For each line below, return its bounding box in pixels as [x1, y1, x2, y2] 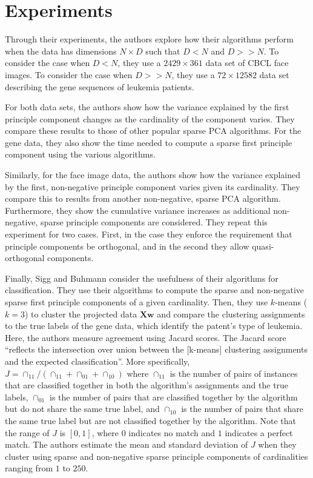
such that [145, 44, 180, 57]
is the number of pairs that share [181, 402, 304, 415]
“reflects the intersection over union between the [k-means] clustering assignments [5, 343, 308, 356]
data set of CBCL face [205, 56, 289, 69]
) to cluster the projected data [24, 307, 137, 320]
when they [258, 438, 297, 451]
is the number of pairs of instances [170, 367, 298, 379]
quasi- [252, 239, 274, 252]
